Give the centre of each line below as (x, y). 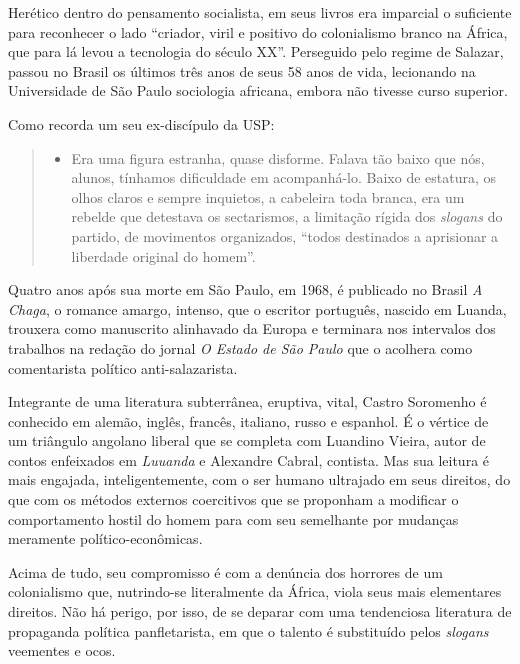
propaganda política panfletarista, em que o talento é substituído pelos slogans (248, 630)
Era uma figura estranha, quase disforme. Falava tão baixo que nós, (278, 157)
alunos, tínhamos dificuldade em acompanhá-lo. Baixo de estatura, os (284, 177)
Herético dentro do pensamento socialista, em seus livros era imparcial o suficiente (260, 12)
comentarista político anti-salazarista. (123, 367)
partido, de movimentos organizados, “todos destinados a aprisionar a (285, 235)
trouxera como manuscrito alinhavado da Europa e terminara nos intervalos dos (252, 328)
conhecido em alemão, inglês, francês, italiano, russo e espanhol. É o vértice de (248, 420)
